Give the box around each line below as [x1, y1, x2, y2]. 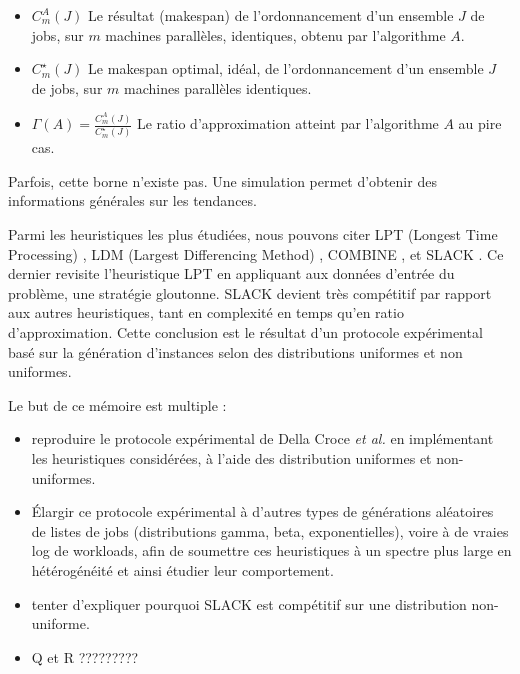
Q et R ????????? [31, 646, 139, 667]
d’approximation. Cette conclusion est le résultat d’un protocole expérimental [8, 322, 483, 342]
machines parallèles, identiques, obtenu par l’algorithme [105, 24, 446, 45]
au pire [458, 113, 502, 134]
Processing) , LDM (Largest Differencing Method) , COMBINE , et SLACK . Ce [8, 243, 504, 264]
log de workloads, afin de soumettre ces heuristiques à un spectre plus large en [31, 540, 512, 561]
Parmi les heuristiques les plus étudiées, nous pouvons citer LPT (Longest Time [8, 224, 498, 245]
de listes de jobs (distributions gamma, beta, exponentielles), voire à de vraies [31, 520, 509, 541]
